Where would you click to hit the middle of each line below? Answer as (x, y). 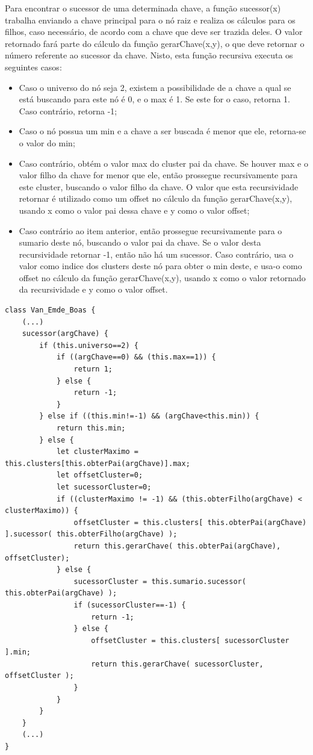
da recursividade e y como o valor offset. (93, 289)
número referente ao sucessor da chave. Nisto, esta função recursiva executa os (149, 55)
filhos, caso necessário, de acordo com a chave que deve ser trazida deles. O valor (154, 32)
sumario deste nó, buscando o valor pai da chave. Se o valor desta (140, 242)
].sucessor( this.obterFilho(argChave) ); (91, 534)
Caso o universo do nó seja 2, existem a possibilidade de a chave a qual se (155, 87)
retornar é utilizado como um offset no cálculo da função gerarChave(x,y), (156, 198)
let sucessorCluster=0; (104, 487)
